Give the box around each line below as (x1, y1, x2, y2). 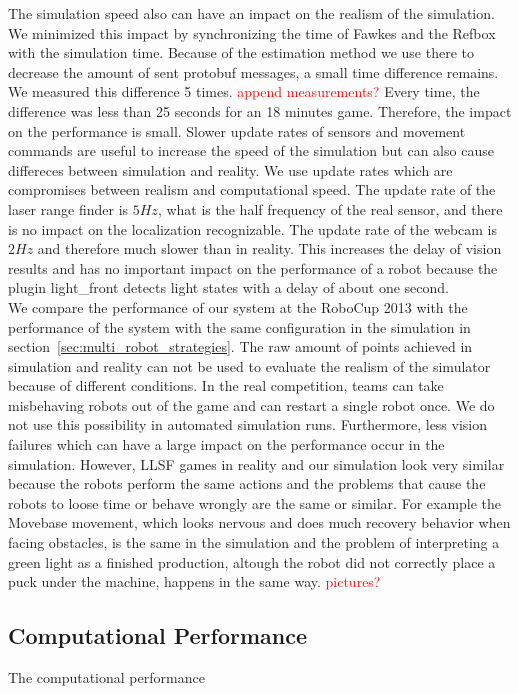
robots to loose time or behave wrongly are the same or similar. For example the (8, 492, 502, 513)
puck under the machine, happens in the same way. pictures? (8, 571, 381, 592)
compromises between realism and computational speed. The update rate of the (8, 179, 496, 200)
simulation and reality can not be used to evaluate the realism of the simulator (8, 355, 491, 376)
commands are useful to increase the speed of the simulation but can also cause (8, 140, 494, 161)
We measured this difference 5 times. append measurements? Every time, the (8, 81, 480, 102)
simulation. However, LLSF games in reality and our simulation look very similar (8, 453, 505, 474)
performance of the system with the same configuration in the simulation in (8, 316, 471, 337)
